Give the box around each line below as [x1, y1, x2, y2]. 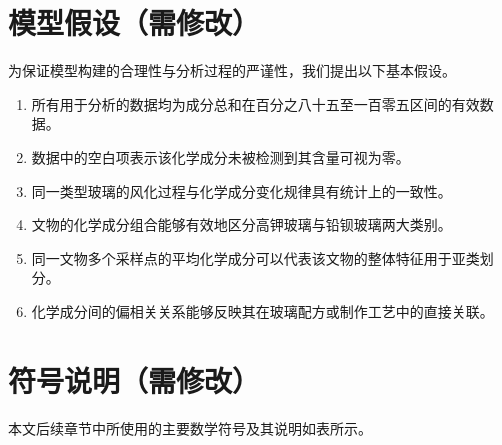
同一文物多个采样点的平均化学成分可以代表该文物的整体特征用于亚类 [31, 247, 480, 268]
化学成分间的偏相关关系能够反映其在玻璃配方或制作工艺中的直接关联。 [31, 300, 494, 321]
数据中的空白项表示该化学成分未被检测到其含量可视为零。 [31, 146, 410, 167]
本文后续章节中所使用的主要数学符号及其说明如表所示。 [8, 417, 372, 438]
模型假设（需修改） [8, 2, 261, 43]
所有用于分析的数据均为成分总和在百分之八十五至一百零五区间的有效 [31, 93, 480, 114]
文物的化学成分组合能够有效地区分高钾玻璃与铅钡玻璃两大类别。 [31, 214, 452, 235]
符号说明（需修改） [8, 359, 261, 400]
